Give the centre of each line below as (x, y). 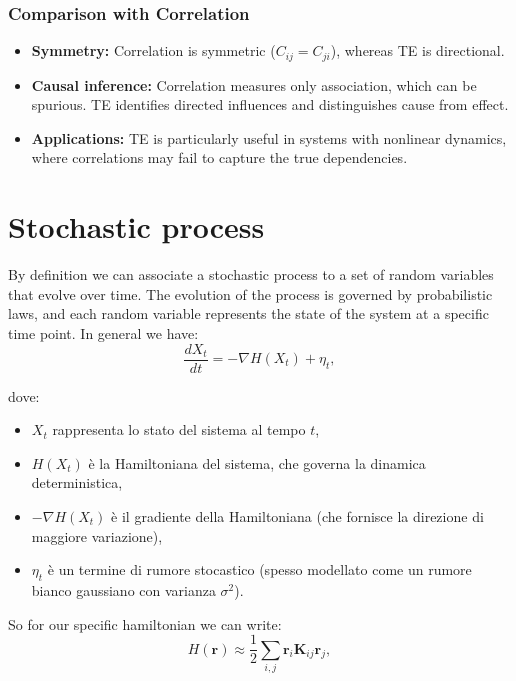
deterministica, (77, 482)
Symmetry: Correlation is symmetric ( (153, 50)
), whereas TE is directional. (417, 50)
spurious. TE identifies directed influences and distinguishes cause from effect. (270, 104)
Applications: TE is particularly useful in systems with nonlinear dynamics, (269, 137)
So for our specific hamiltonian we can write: (145, 623)
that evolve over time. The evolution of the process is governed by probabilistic (250, 293)
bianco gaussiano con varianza (123, 589)
